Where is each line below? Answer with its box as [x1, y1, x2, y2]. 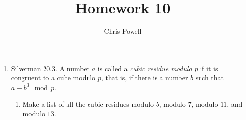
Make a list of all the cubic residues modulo [22, 98, 154, 109]
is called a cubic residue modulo [97, 63, 192, 73]
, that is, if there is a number [101, 72, 188, 83]
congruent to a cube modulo [11, 72, 96, 83]
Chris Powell [104, 26, 142, 36]
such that [195, 72, 224, 83]
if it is [200, 63, 218, 73]
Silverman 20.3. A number [11, 63, 90, 73]
